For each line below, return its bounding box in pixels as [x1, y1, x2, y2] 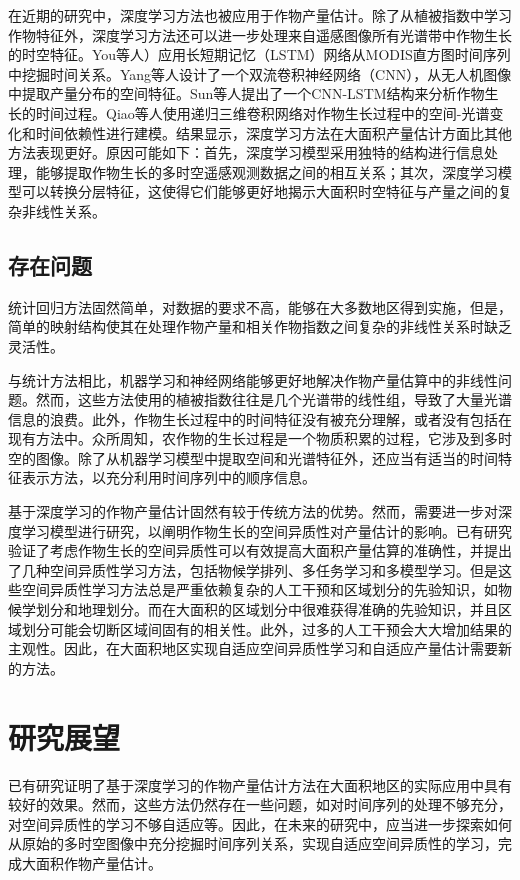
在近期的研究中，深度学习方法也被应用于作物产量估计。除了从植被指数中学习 [8, 5, 512, 25]
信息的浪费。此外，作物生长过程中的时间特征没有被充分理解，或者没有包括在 [8, 408, 512, 429]
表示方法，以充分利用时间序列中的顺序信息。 [21, 467, 316, 488]
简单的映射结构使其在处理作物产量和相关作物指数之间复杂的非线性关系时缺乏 [8, 316, 512, 337]
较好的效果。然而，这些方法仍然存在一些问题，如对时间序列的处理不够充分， [8, 794, 512, 815]
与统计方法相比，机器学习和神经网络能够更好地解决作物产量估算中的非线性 [8, 369, 498, 390]
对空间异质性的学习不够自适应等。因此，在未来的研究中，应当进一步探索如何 [8, 813, 512, 834]
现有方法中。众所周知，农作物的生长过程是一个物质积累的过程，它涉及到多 [8, 428, 498, 449]
